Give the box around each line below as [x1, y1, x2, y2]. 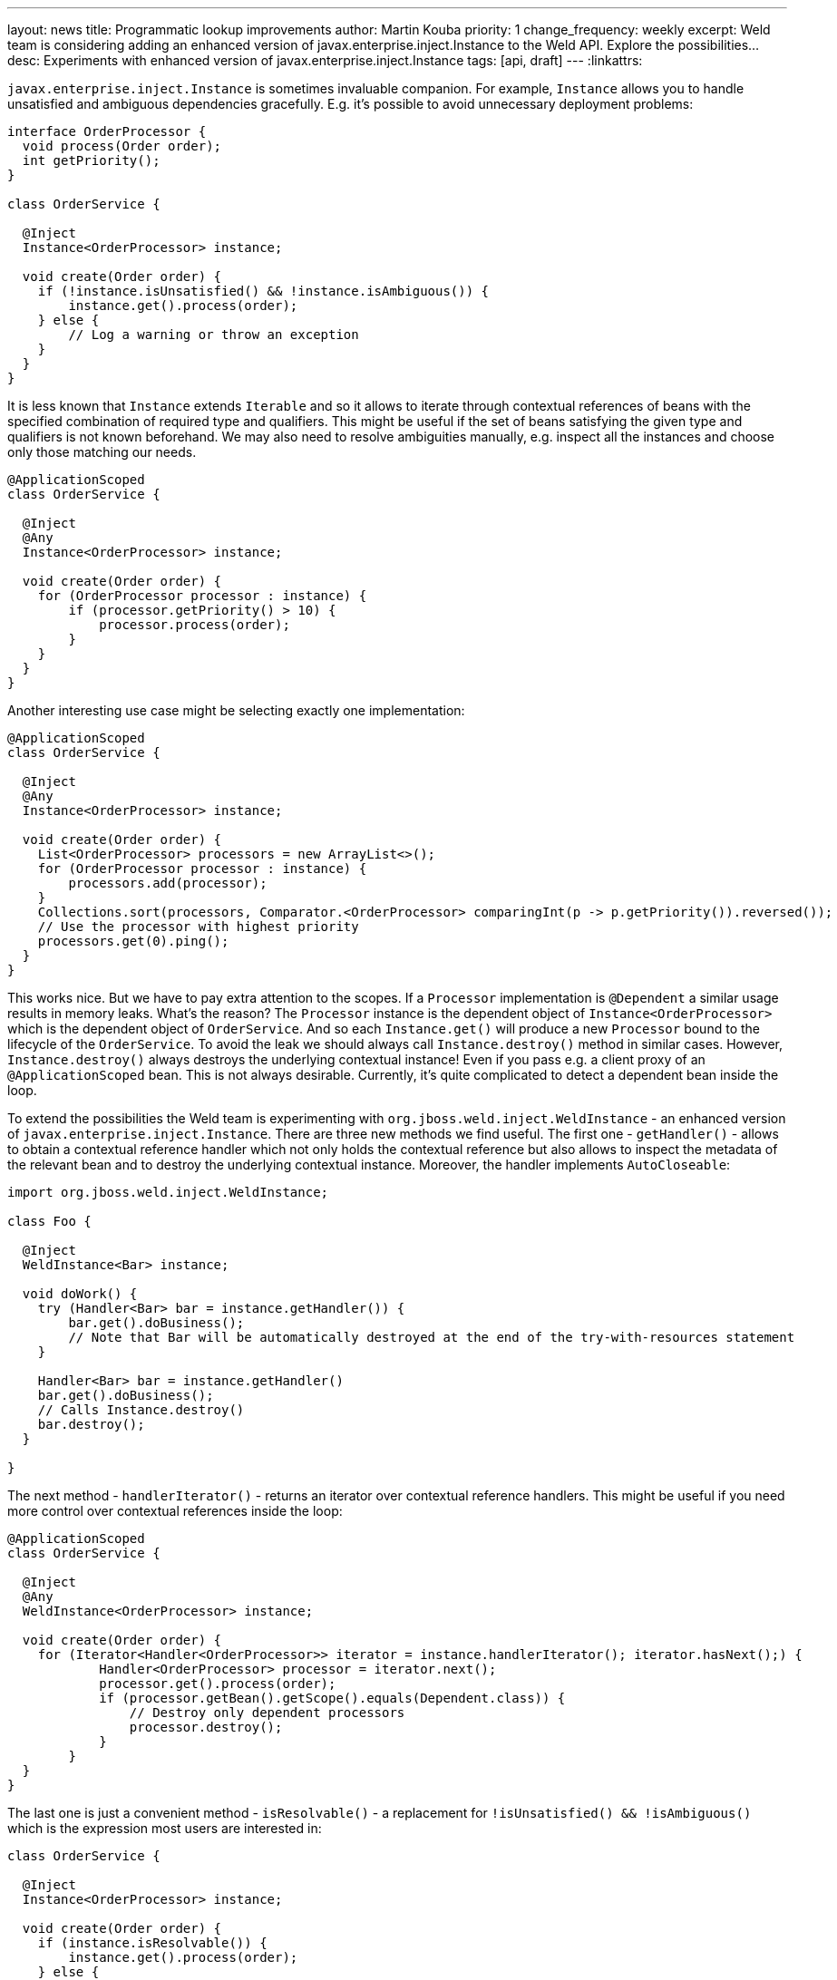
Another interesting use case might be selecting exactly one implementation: [7, 703, 465, 718]
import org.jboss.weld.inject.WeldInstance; [7, 1185, 329, 1199]
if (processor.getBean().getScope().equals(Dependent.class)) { [99, 1691, 566, 1705]
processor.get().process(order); [99, 1676, 336, 1691]
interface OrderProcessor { [7, 124, 207, 139]
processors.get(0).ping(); [37, 934, 229, 948]
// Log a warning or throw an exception [68, 327, 359, 342]
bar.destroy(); [37, 1417, 145, 1432]
